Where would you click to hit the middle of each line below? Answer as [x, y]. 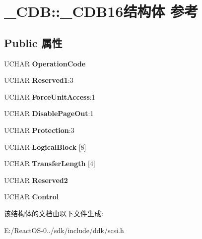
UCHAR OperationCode [45, 63]
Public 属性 [33, 42]
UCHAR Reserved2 [36, 180]
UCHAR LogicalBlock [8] [45, 147]
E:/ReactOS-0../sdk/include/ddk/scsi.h [64, 230]
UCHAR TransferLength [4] [50, 163]
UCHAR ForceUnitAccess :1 [50, 96]
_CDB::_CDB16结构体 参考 [101, 11]
